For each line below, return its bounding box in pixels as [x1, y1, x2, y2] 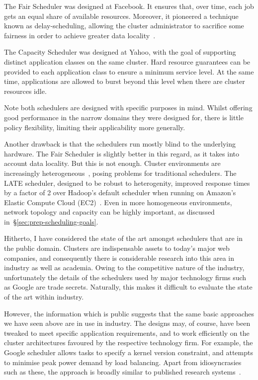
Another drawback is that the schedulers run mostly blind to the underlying [4, 139, 236, 149]
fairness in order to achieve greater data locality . [4, 30, 156, 40]
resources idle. [4, 85, 47, 96]
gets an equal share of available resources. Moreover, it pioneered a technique [4, 10, 239, 21]
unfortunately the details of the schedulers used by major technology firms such [4, 272, 247, 282]
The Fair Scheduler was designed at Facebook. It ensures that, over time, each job [4, 1, 254, 11]
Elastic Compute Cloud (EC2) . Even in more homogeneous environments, [4, 197, 232, 207]
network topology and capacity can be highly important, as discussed [4, 207, 215, 217]
